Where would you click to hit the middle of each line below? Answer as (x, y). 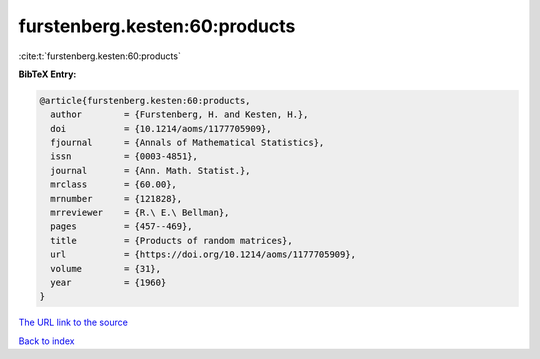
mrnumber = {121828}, (116, 198)
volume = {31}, (106, 268)
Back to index (46, 341)
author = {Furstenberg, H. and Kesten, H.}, (179, 114)
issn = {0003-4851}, (124, 156)
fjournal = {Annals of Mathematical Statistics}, (187, 143)
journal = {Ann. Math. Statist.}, (150, 170)
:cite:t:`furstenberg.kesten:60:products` (100, 56)
